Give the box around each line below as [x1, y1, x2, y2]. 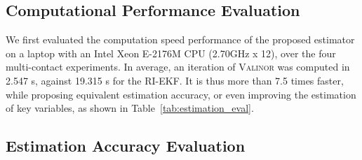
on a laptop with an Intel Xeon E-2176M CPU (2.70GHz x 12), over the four [6, 45, 336, 60]
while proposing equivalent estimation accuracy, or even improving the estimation [6, 87, 356, 101]
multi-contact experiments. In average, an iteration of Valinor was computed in [6, 59, 350, 74]
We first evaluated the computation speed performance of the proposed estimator [6, 32, 355, 47]
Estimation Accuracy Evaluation [6, 135, 246, 157]
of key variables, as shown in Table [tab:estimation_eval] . [6, 101, 254, 115]
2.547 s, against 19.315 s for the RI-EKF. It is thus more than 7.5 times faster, [6, 73, 344, 87]
